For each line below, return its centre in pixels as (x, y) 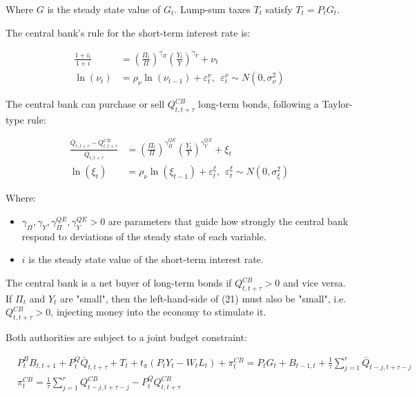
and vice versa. (314, 283)
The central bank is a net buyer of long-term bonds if (119, 283)
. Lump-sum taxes (212, 9)
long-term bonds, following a (259, 104)
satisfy (279, 9)
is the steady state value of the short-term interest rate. (146, 259)
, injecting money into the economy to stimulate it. (158, 312)
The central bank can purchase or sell (85, 104)
